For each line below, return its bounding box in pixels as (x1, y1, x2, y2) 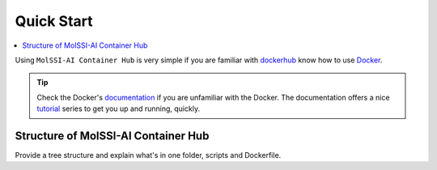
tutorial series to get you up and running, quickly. (36, 104, 201, 113)
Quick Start (15, 12, 93, 30)
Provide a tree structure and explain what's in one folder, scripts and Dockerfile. (15, 151, 282, 160)
